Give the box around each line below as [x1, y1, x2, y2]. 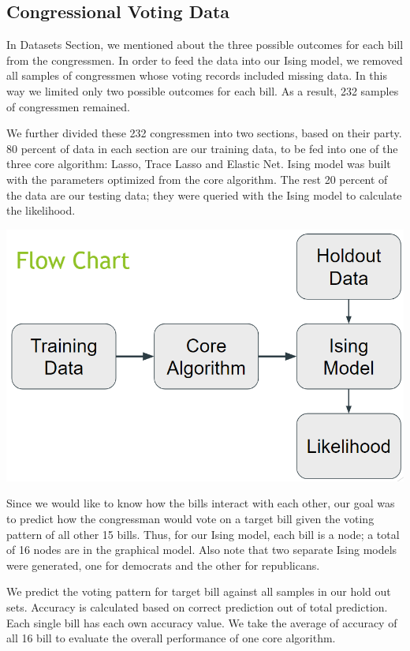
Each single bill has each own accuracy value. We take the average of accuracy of [6, 614, 397, 630]
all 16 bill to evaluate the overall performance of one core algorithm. [6, 630, 336, 646]
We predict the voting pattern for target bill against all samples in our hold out [6, 583, 391, 600]
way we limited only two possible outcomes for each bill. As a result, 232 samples [6, 82, 399, 99]
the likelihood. [6, 202, 76, 219]
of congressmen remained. [6, 98, 130, 114]
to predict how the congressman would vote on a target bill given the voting [6, 511, 375, 527]
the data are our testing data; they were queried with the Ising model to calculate [6, 186, 402, 203]
